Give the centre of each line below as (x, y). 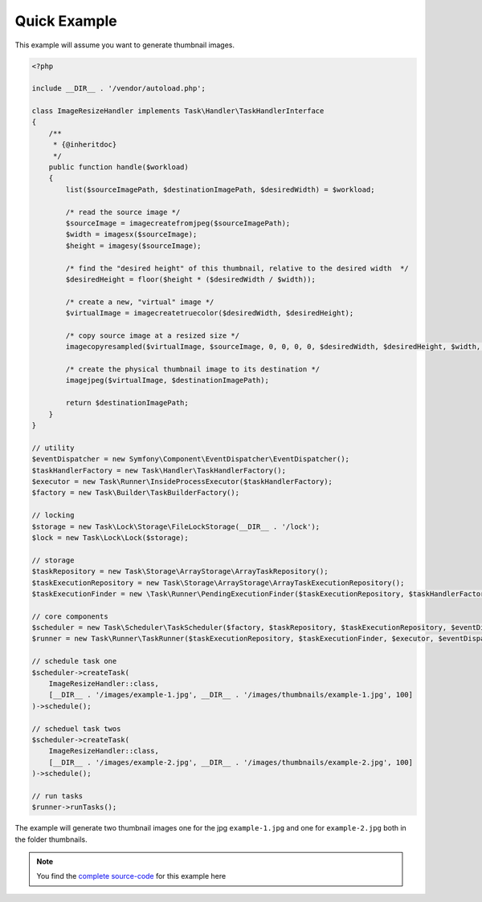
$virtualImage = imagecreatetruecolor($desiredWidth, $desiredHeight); (210, 313)
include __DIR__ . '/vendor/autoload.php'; (119, 89)
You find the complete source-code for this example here (131, 876)
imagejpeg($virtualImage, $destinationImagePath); (167, 380)
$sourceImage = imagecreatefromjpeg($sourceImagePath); (178, 223)
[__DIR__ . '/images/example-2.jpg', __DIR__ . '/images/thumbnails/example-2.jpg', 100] (231, 762)
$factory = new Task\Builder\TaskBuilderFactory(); (136, 493)
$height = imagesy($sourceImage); (133, 246)
